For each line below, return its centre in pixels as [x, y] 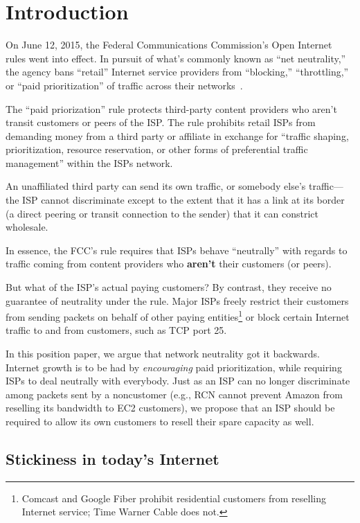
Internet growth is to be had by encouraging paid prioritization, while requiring [174, 367]
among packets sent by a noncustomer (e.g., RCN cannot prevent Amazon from [174, 394]
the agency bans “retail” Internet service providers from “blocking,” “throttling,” [177, 72]
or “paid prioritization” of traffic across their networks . [124, 85]
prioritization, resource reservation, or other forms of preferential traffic [157, 149]
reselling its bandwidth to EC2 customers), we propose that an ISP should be [170, 408]
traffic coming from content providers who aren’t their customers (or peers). [169, 264]
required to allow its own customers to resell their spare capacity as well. [160, 422]
